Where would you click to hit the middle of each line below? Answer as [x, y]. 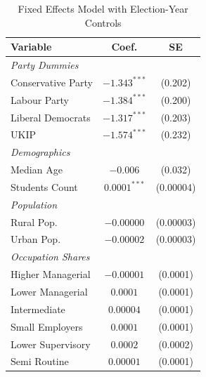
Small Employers [47, 326]
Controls [103, 22]
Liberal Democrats [51, 117]
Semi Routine [40, 361]
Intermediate [38, 309]
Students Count [44, 186]
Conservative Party [52, 82]
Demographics [40, 152]
